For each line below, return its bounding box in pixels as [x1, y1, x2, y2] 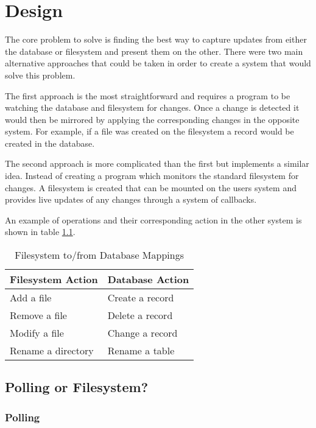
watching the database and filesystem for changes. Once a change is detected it [5, 101, 300, 114]
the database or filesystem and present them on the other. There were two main [5, 44, 303, 57]
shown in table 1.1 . [5, 225, 75, 238]
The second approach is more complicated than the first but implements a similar [5, 157, 309, 170]
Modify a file [10, 326, 64, 340]
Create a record [107, 290, 174, 305]
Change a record [107, 326, 178, 340]
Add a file [10, 290, 52, 305]
